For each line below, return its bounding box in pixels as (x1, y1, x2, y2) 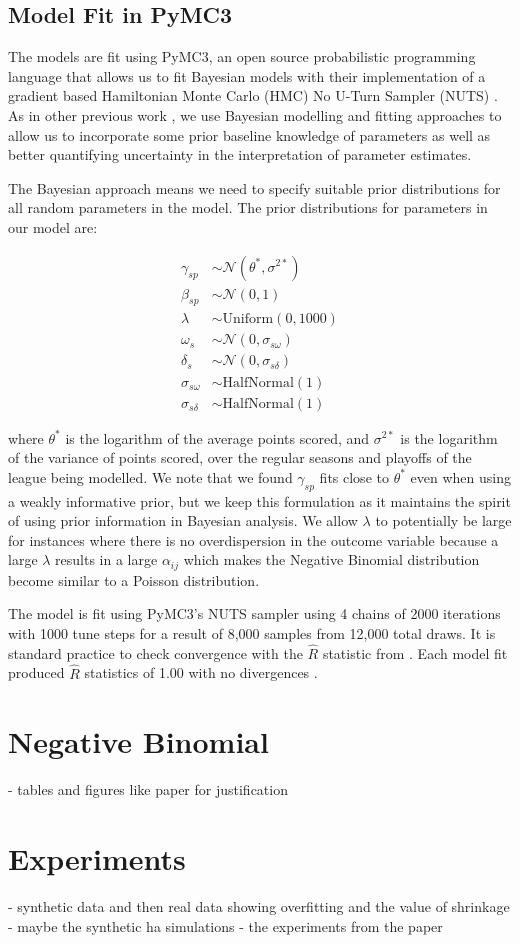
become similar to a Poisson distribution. (8, 569, 260, 590)
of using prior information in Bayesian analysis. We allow (8, 510, 358, 531)
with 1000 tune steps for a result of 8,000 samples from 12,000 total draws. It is (8, 622, 496, 643)
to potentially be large (375, 510, 512, 531)
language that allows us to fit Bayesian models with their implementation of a (8, 65, 486, 86)
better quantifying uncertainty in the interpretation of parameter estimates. (8, 144, 472, 165)
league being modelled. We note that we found (8, 466, 293, 487)
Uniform (222, 312, 274, 327)
